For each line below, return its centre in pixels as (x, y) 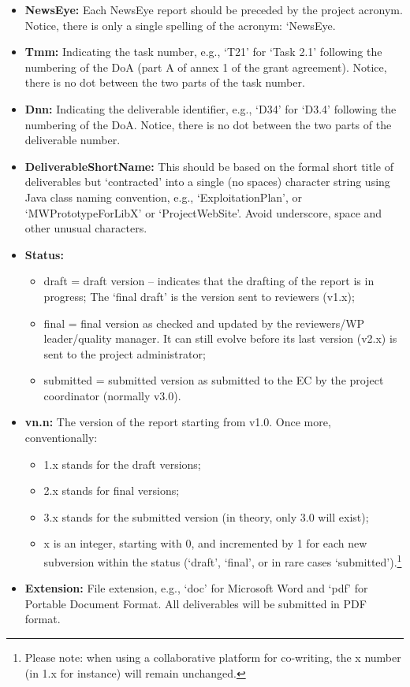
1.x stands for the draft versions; (122, 464)
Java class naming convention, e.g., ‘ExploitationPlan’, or (163, 197)
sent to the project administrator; (125, 353)
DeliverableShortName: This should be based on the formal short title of (209, 166)
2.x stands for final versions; (112, 490)
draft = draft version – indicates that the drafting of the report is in (209, 281)
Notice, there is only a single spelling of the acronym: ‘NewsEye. (180, 25)
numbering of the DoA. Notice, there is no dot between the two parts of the (208, 124)
